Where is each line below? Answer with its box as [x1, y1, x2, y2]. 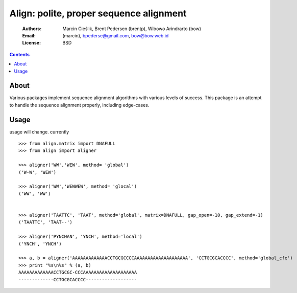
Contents [9, 51, 30, 57]
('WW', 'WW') [18, 191, 51, 196]
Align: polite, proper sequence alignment [9, 8, 187, 19]
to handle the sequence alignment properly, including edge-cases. [9, 102, 150, 108]
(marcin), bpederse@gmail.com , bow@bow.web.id [62, 32, 169, 38]
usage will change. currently [9, 128, 69, 135]
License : [22, 40, 41, 46]
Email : [22, 32, 36, 38]
